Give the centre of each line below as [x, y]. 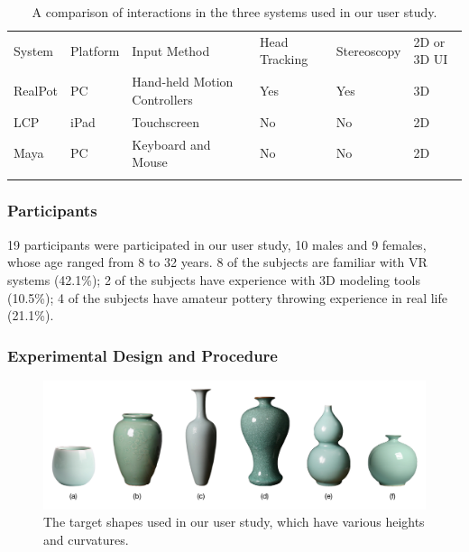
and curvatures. [86, 539]
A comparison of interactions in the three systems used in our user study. [234, 12]
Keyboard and [171, 144]
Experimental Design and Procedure [143, 355]
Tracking [284, 59]
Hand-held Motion [183, 82]
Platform [95, 50]
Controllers [162, 99]
